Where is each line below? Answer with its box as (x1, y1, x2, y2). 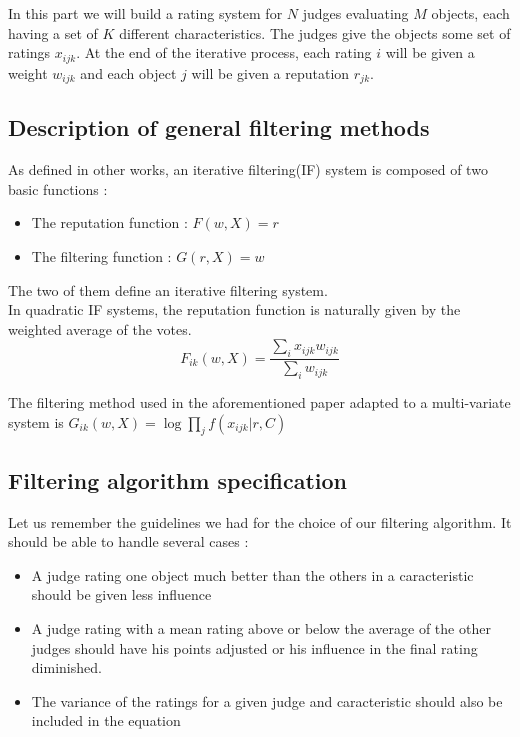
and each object (80, 62, 177, 83)
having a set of (8, 22, 98, 43)
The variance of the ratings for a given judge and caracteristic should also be (31, 690, 503, 711)
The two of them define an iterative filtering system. (8, 279, 328, 300)
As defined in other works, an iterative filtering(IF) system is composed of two (8, 159, 488, 180)
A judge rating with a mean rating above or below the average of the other (31, 618, 491, 639)
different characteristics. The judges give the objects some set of (119, 22, 511, 43)
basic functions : (8, 178, 108, 199)
